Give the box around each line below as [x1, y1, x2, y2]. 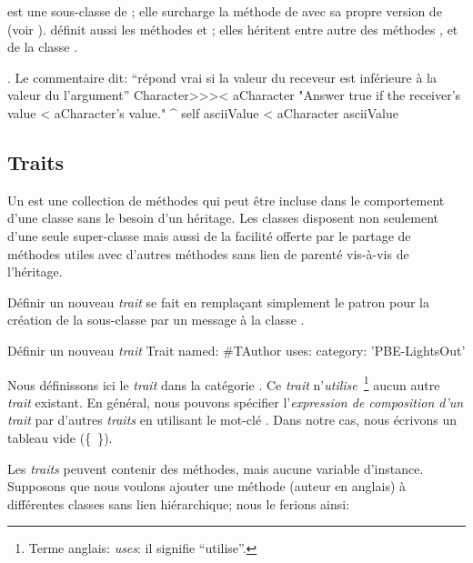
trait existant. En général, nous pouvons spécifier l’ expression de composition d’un [7, 392, 464, 411]
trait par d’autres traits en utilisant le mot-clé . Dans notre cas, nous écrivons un [7, 410, 457, 429]
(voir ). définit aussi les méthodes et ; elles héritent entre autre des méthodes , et [7, 19, 458, 38]
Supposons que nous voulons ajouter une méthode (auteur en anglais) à [7, 477, 407, 496]
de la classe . [7, 37, 78, 56]
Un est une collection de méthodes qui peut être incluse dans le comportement [7, 190, 445, 209]
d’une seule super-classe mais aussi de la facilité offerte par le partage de [7, 226, 411, 245]
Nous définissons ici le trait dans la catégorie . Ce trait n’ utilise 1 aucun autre [7, 372, 440, 394]
